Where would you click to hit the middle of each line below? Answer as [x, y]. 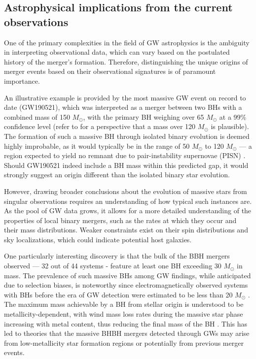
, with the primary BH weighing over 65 [144, 116]
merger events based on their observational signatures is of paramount [110, 71]
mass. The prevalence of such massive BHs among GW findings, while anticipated [128, 275]
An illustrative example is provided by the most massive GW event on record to [125, 97]
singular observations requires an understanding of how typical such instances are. [128, 201]
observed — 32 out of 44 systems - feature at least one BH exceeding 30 [113, 266]
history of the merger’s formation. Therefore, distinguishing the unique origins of [126, 61]
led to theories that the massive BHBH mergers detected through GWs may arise [127, 333]
